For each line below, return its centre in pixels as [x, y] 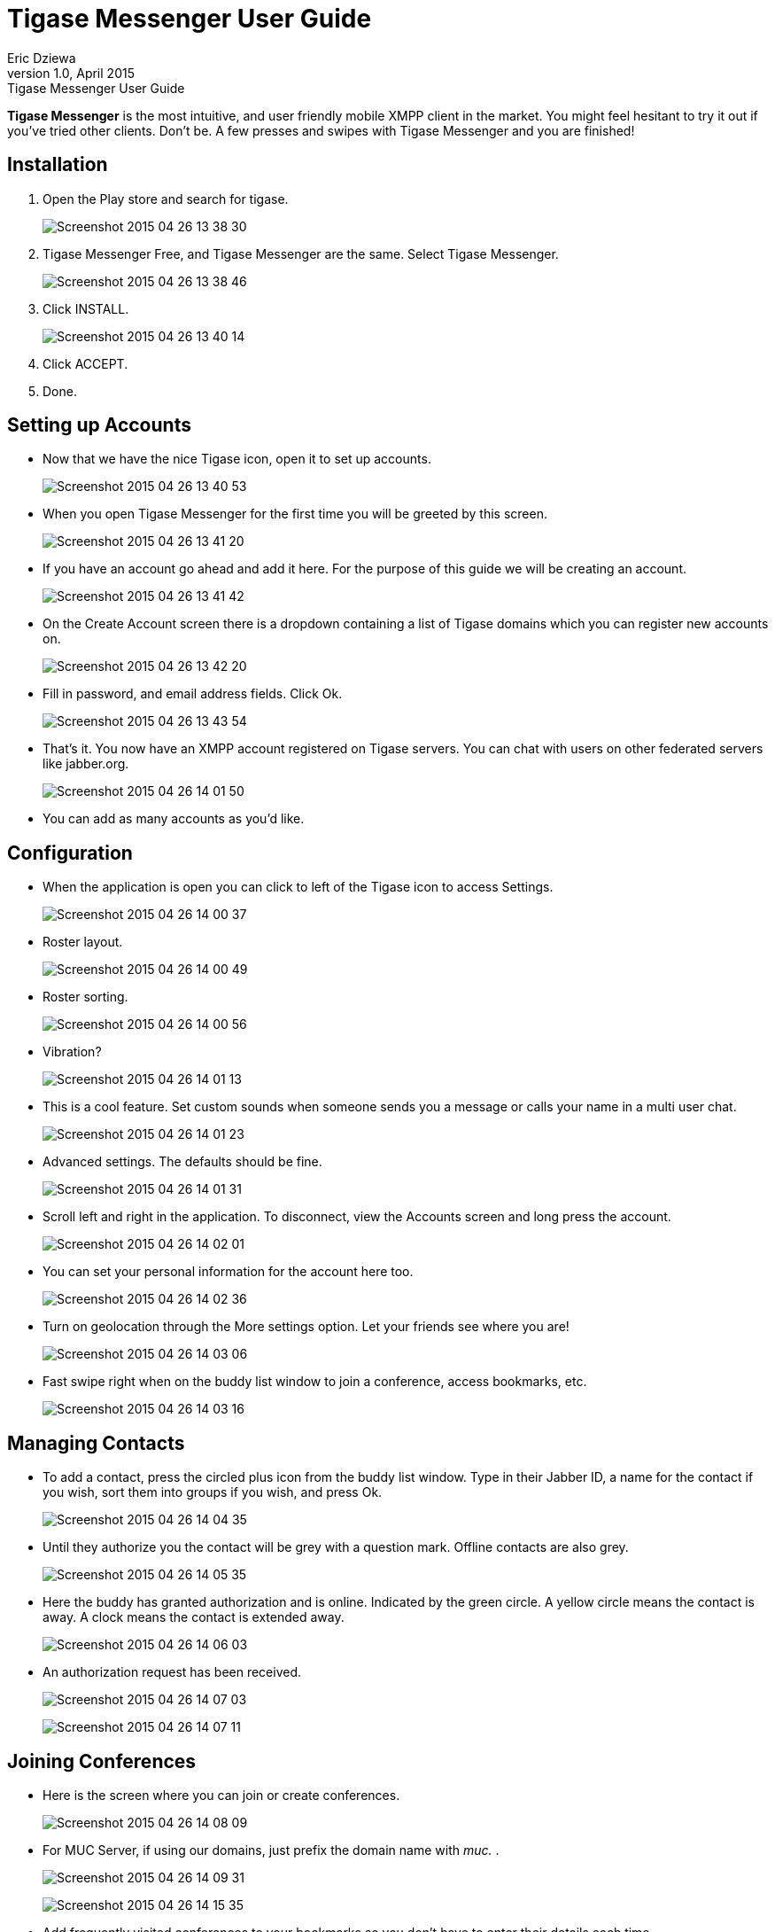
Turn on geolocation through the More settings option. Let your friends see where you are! [306, 1327]
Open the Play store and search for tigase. [166, 199]
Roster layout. [83, 942]
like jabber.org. [86, 764]
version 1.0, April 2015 [71, 73]
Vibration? [72, 1052]
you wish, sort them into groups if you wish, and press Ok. [213, 1492]
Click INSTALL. [86, 308]
